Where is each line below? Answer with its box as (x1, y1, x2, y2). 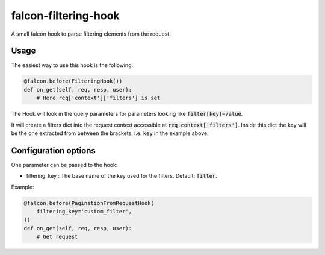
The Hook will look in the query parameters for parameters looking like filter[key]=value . (11, 110, 243, 118)
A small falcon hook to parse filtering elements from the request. (11, 30, 171, 37)
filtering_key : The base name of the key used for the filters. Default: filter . (26, 172, 218, 180)
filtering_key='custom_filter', (36, 208, 132, 215)
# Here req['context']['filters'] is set (36, 95, 161, 102)
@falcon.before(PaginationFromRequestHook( (23, 200, 155, 206)
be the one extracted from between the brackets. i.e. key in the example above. (11, 130, 209, 137)
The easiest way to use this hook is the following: (11, 61, 134, 69)
